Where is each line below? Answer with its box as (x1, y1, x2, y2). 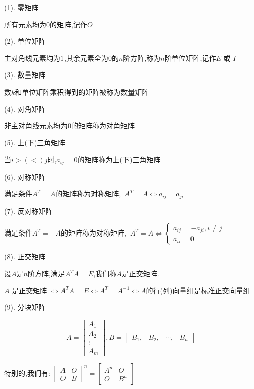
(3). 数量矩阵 (4, 69, 46, 80)
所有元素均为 (4, 19, 46, 29)
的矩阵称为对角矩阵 (71, 120, 135, 131)
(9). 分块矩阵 (4, 302, 46, 313)
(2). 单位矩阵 (4, 36, 46, 46)
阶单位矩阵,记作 (164, 52, 216, 63)
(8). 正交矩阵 (4, 251, 46, 262)
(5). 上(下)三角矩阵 (4, 137, 66, 147)
